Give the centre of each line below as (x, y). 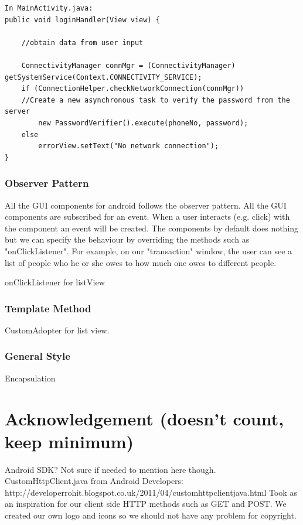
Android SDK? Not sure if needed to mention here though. (110, 469)
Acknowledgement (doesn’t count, (144, 418)
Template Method (48, 308)
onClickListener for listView (55, 282)
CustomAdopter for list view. (57, 330)
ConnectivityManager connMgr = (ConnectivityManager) (128, 65)
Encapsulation (30, 378)
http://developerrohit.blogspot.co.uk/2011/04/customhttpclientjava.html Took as (151, 492)
